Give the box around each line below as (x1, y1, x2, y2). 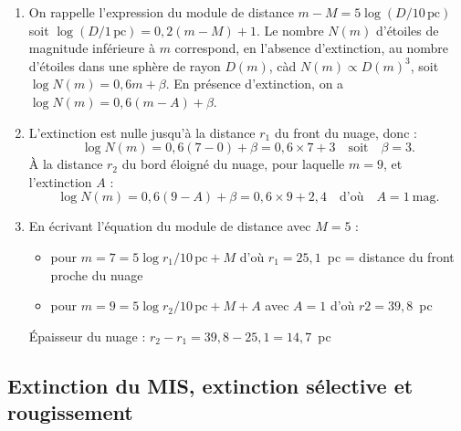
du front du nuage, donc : (274, 122, 417, 142)
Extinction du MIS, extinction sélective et (7, 371, 414, 399)
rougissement (7, 398, 133, 426)
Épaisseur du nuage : (28, 326, 146, 345)
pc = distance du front (327, 247, 455, 266)
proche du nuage (50, 265, 143, 284)
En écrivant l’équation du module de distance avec (28, 216, 311, 236)
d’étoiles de (375, 20, 439, 39)
